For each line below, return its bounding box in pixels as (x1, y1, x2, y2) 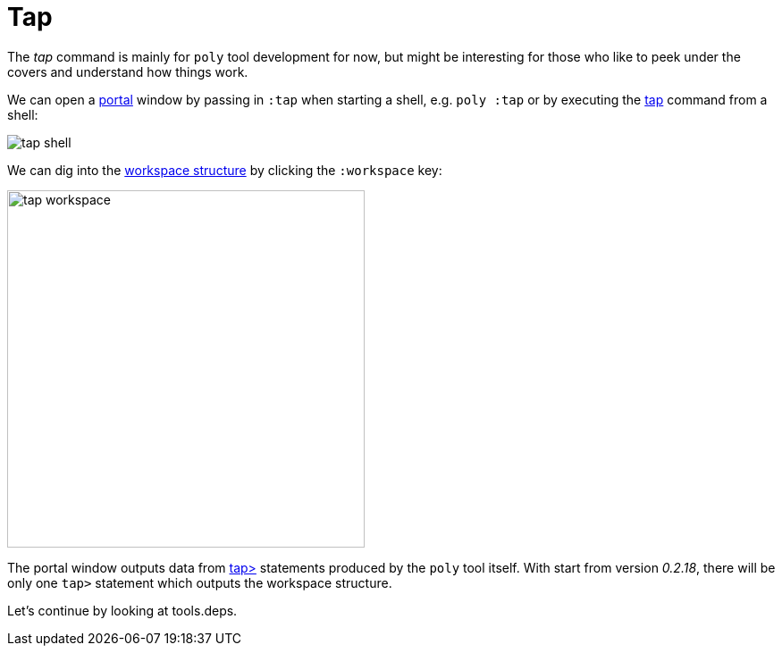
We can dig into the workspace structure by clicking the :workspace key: (7, 162, 442, 178)
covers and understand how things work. (7, 63, 248, 80)
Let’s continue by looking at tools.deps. (7, 602, 238, 618)
